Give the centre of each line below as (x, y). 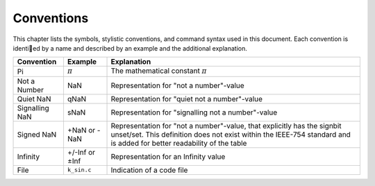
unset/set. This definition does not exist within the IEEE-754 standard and (231, 134)
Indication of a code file (149, 170)
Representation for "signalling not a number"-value (194, 112)
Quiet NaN (34, 99)
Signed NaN (37, 134)
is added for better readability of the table (179, 143)
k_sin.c (79, 170)
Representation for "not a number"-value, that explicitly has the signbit (226, 126)
